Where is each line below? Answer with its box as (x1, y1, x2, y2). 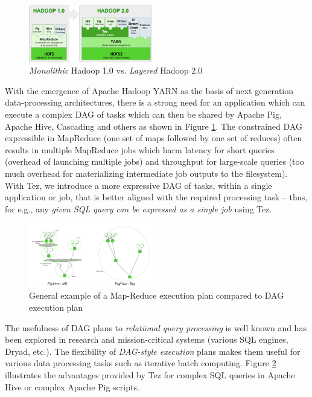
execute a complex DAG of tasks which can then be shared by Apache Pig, (5, 108, 282, 121)
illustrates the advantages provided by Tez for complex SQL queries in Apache (5, 368, 295, 381)
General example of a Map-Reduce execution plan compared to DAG (29, 289, 284, 302)
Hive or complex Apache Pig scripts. (5, 380, 139, 393)
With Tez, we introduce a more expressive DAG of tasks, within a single (5, 179, 272, 191)
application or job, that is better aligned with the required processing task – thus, (5, 191, 308, 203)
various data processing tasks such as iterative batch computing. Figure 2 (5, 357, 276, 369)
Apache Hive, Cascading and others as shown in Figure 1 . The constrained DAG (5, 119, 302, 132)
